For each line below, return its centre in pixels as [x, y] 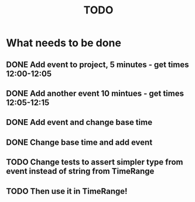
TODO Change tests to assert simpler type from [95, 162]
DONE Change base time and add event [79, 142]
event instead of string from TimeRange [80, 171]
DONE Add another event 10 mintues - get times [95, 93]
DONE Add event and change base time [79, 122]
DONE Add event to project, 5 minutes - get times [97, 65]
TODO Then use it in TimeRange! [67, 191]
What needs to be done [64, 43]
